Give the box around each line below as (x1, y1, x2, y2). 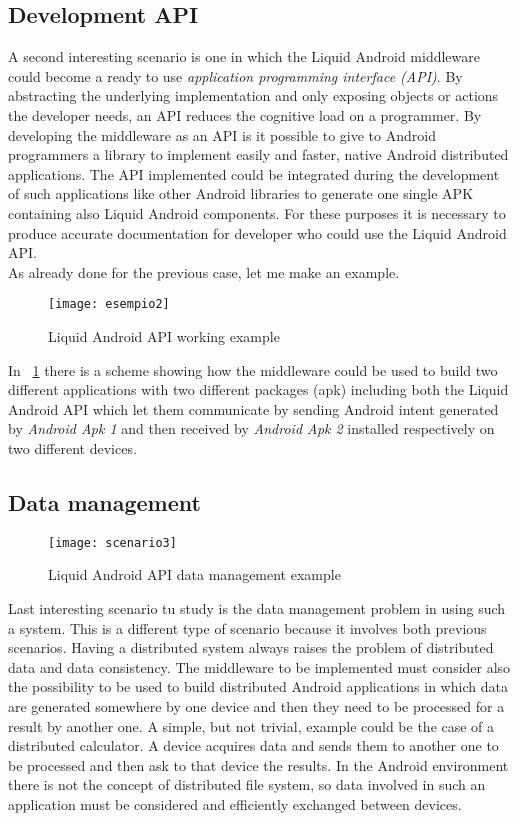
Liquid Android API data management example (48, 564, 341, 585)
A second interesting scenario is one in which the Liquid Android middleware (8, 46, 480, 67)
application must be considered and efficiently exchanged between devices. (8, 793, 462, 814)
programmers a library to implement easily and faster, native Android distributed (8, 144, 509, 165)
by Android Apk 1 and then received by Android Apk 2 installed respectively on (8, 418, 495, 439)
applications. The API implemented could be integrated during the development (8, 163, 500, 184)
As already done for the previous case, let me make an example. (8, 261, 400, 282)
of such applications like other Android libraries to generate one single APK (8, 183, 474, 204)
